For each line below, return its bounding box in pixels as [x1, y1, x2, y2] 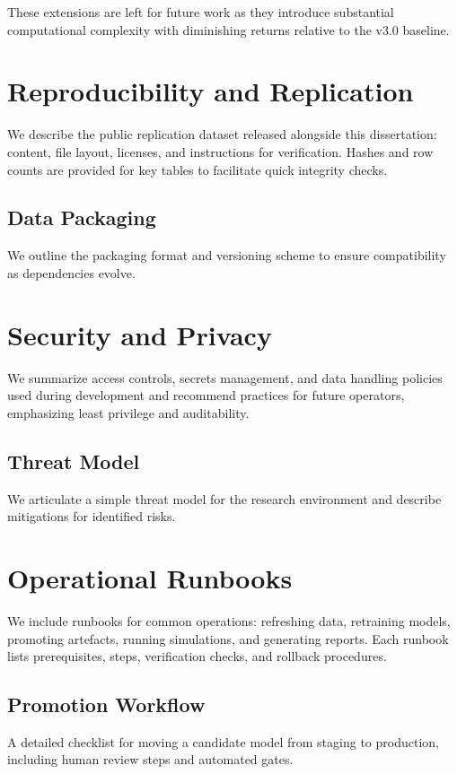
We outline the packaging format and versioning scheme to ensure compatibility [7, 246, 446, 265]
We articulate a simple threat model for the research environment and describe [7, 489, 442, 508]
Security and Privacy [7, 316, 272, 352]
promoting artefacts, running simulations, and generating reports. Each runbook [7, 629, 449, 648]
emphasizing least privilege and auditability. [7, 403, 250, 422]
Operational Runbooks [7, 559, 293, 596]
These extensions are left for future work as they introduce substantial [7, 3, 394, 21]
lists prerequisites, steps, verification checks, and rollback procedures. [7, 647, 387, 665]
